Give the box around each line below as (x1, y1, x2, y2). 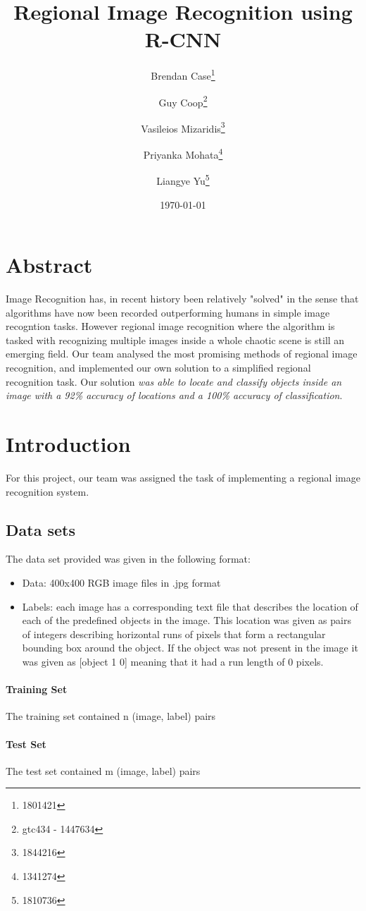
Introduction (6, 429, 131, 458)
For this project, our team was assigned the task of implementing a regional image (6, 470, 360, 484)
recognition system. (6, 484, 89, 499)
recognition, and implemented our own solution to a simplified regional (6, 360, 311, 375)
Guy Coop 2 (158, 92, 208, 109)
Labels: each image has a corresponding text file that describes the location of (22, 599, 358, 613)
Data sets (6, 518, 75, 540)
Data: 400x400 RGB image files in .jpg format (22, 575, 221, 589)
